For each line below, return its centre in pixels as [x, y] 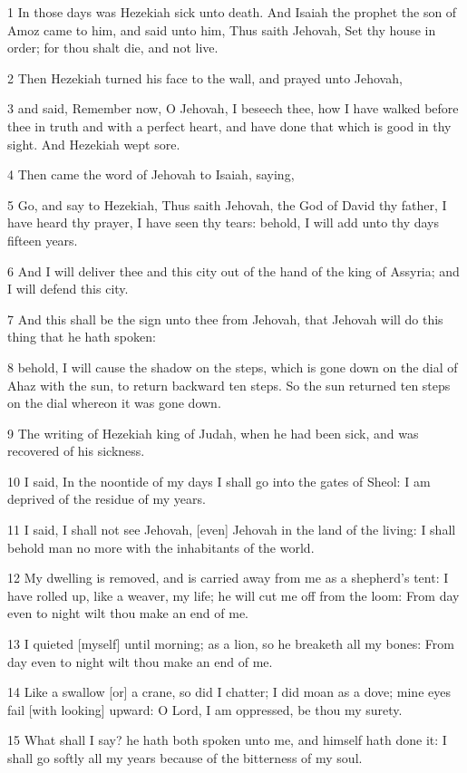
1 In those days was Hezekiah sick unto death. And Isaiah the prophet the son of [232, 12]
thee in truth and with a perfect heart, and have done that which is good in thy [229, 126]
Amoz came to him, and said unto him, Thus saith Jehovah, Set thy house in [222, 29]
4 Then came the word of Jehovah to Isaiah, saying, [151, 174]
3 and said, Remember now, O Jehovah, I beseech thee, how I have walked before [233, 108]
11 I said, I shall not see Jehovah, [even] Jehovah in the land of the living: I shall [232, 530]
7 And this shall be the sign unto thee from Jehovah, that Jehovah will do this [225, 319]
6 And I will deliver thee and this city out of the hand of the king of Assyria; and [233, 271]
